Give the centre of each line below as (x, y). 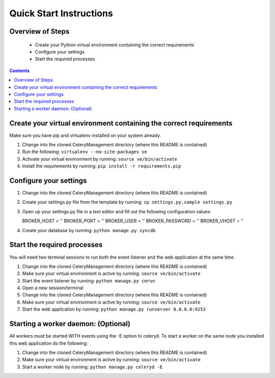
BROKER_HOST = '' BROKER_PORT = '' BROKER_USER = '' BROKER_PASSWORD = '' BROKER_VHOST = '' (133, 221)
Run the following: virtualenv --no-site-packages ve (85, 152)
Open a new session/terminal (53, 288)
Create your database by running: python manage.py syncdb (89, 230)
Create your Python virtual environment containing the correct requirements (115, 45)
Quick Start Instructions (61, 13)
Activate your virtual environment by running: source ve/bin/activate (100, 159)
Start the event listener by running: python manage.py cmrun (89, 281)
